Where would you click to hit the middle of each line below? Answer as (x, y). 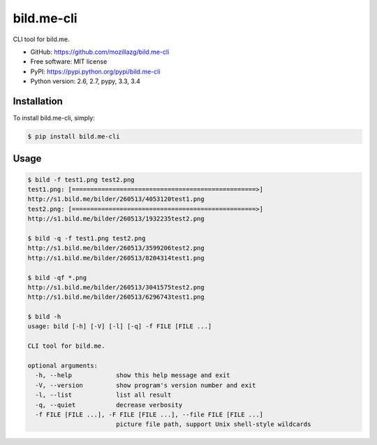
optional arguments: (62, 366)
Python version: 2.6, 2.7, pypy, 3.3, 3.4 (86, 81)
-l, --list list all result (103, 395)
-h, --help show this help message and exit (133, 375)
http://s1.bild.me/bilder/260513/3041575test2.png (116, 287)
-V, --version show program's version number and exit (146, 385)
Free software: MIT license (69, 62)
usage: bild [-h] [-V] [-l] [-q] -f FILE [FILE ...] (120, 326)
